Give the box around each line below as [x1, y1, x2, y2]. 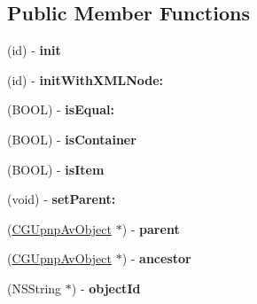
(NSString [7, 278, 62, 297]
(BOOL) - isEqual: [7, 100, 114, 119]
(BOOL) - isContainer [7, 129, 136, 148]
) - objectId [71, 278, 141, 297]
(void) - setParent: [7, 190, 116, 208]
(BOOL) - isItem [7, 160, 105, 178]
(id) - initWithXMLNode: [7, 70, 164, 89]
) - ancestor [121, 249, 191, 268]
